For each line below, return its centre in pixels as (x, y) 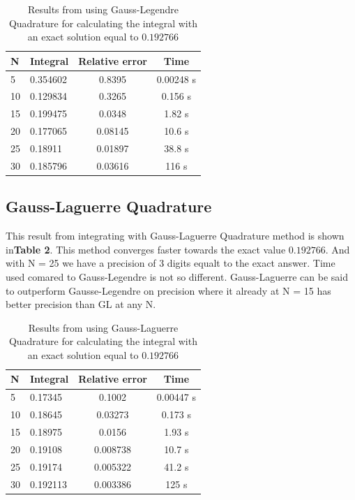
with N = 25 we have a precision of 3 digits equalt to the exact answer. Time (171, 263)
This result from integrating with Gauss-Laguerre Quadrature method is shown (175, 236)
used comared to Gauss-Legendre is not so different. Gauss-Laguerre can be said (177, 276)
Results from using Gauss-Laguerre (103, 327)
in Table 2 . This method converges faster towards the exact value (146, 249)
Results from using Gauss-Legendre (103, 9)
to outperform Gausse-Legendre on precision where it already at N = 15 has (168, 290)
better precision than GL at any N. (81, 304)
